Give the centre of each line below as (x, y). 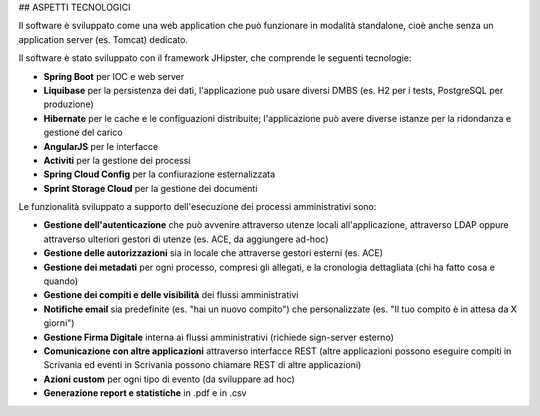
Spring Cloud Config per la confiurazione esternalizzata (159, 174)
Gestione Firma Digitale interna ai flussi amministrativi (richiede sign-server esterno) (218, 337)
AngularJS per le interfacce (101, 146)
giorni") (59, 323)
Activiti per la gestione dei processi (117, 160)
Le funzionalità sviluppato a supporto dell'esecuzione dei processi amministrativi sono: (197, 207)
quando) (61, 281)
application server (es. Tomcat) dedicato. (103, 39)
